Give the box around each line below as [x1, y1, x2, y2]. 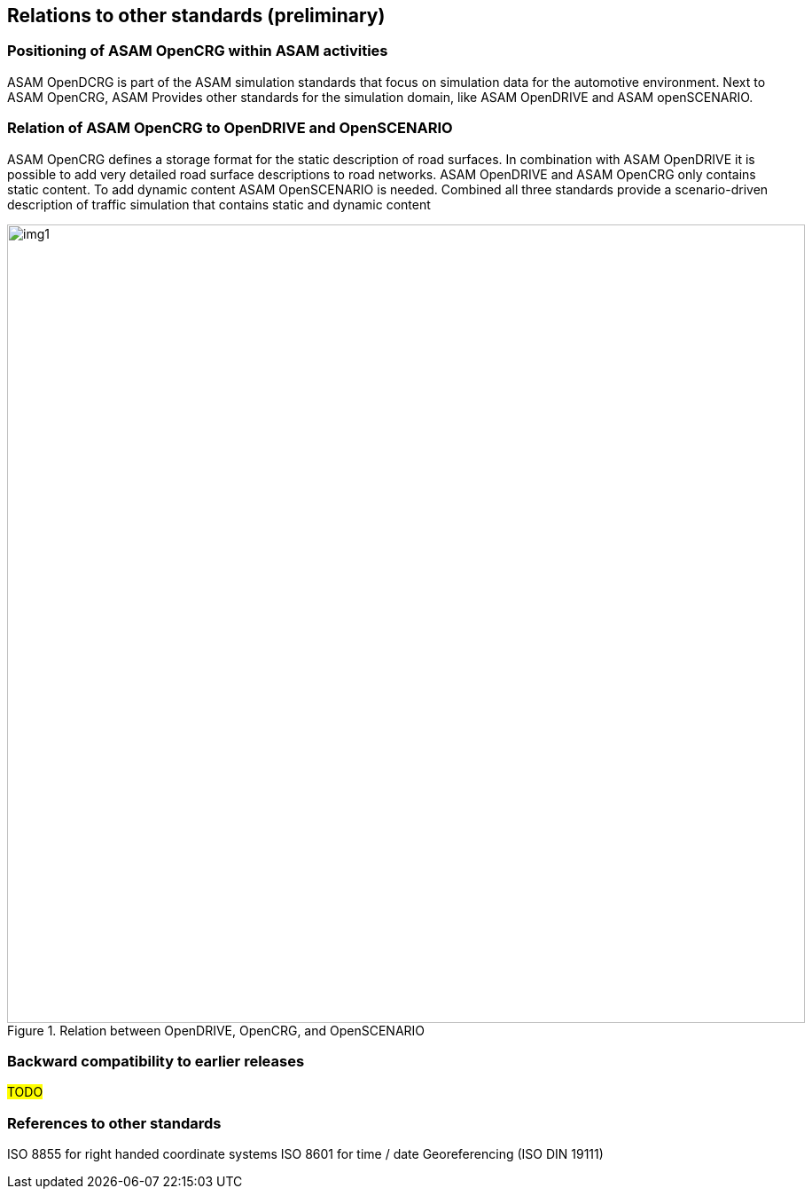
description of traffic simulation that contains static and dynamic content [7, 196, 431, 212]
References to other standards [7, 1113, 222, 1132]
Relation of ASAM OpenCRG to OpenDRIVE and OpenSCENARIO [7, 119, 453, 138]
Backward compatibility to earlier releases [7, 1051, 305, 1070]
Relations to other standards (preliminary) [7, 4, 386, 27]
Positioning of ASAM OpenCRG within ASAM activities [7, 42, 388, 60]
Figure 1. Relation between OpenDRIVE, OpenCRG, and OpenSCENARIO [7, 1022, 426, 1038]
